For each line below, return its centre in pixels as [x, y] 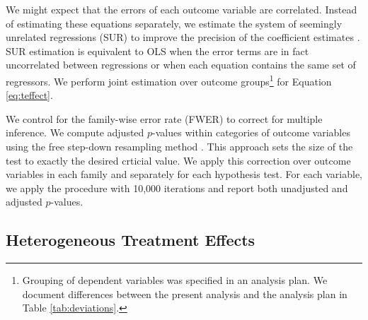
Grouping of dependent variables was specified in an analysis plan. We [175, 280]
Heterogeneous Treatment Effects [131, 240]
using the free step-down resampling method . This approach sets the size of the [179, 146]
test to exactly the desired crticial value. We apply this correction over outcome [178, 160]
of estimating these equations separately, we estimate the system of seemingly [174, 23]
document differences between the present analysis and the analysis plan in [185, 294]
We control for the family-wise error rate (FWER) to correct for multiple [164, 118]
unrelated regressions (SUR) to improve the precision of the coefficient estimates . [183, 37]
